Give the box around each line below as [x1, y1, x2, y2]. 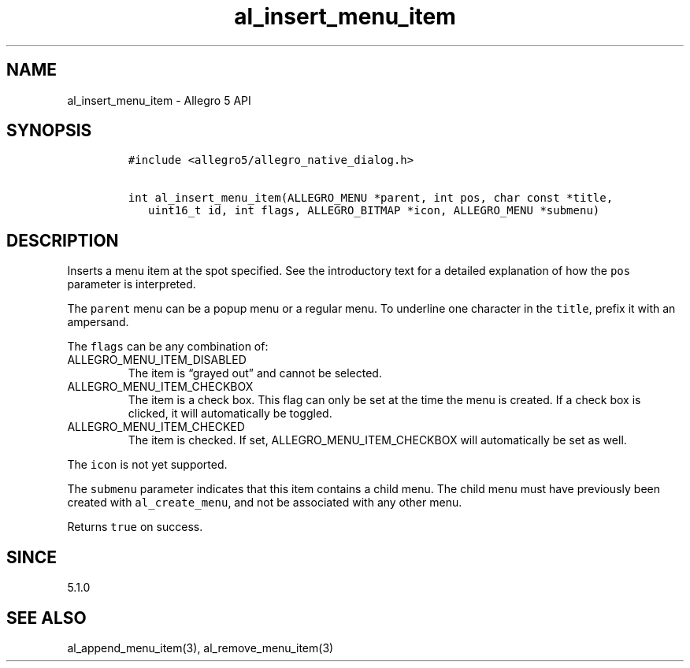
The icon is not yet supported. [67, 458, 228, 472]
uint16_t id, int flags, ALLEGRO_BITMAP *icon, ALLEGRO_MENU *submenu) [148, 204, 600, 217]
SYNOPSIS [6, 121, 92, 141]
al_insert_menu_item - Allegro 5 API [67, 93, 251, 107]
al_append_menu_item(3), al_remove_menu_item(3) [67, 640, 334, 655]
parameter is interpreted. [67, 277, 196, 291]
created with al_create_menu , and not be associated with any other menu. [67, 495, 462, 510]
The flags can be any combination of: [67, 340, 269, 354]
